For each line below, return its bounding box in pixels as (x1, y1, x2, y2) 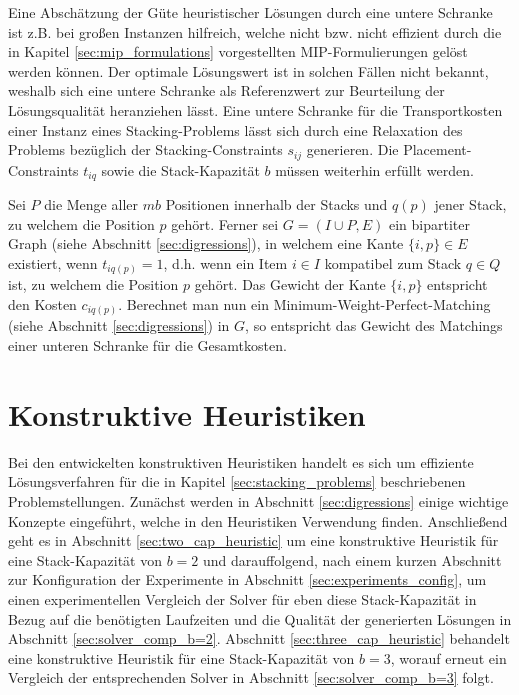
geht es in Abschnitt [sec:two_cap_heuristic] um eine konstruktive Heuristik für (8, 530, 499, 551)
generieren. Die (306, 139, 399, 160)
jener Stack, (434, 194, 507, 215)
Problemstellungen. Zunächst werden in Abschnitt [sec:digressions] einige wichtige (8, 490, 509, 511)
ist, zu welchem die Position (8, 274, 179, 295)
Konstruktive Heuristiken (8, 393, 366, 434)
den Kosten (8, 293, 77, 314)
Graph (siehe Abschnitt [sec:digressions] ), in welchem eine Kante (8, 233, 404, 254)
